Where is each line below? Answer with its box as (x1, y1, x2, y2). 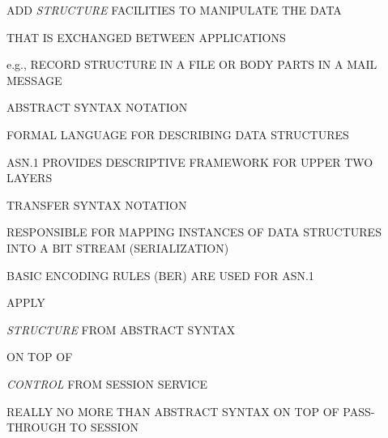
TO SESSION (70, 419, 139, 436)
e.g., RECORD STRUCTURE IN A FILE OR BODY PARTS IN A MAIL (6, 56, 377, 73)
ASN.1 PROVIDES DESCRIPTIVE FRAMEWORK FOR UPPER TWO (6, 153, 373, 170)
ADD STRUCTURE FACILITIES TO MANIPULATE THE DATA (6, 2, 342, 18)
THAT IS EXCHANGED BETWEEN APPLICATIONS (6, 28, 286, 45)
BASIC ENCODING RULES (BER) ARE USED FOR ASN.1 (6, 266, 314, 283)
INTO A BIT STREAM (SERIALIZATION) (6, 239, 229, 256)
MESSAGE (6, 71, 62, 88)
